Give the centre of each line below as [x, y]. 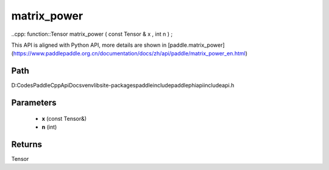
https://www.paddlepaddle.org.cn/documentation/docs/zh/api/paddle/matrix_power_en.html [129, 53]
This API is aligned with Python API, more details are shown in [89, 45]
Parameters [34, 103]
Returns [27, 144]
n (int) [49, 127]
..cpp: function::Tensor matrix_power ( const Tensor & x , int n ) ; [92, 34]
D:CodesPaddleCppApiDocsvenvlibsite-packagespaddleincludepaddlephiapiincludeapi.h [123, 86]
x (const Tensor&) [64, 118]
